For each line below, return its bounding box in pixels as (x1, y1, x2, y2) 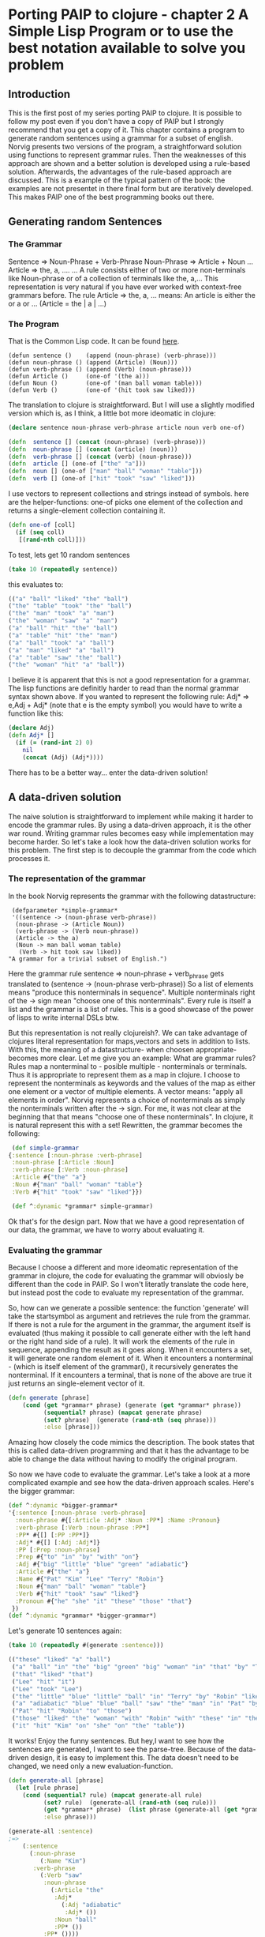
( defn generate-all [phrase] (8, 1776, 104, 1785)
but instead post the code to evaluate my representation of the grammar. (8, 1288, 244, 1297)
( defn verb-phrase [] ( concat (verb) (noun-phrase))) (8, 453, 192, 461)
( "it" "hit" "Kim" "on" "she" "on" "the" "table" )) (11, 1722, 185, 1730)
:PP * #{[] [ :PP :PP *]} (15, 1531, 90, 1539)
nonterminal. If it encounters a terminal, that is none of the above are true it (8, 1370, 252, 1379)
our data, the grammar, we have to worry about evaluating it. (8, 1224, 205, 1234)
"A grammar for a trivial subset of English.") (8, 954, 168, 963)
